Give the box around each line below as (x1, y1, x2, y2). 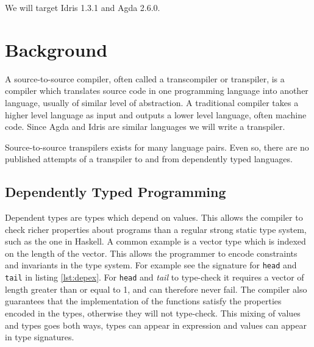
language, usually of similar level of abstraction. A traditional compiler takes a (5, 96, 299, 109)
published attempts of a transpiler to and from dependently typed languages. (5, 152, 293, 165)
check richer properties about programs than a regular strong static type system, (5, 223, 307, 235)
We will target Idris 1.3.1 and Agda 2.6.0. (5, 1, 160, 13)
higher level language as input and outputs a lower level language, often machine (5, 108, 307, 121)
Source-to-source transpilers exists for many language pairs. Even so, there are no (5, 140, 309, 153)
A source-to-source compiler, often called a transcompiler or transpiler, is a (5, 72, 285, 85)
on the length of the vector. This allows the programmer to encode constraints (5, 246, 298, 259)
